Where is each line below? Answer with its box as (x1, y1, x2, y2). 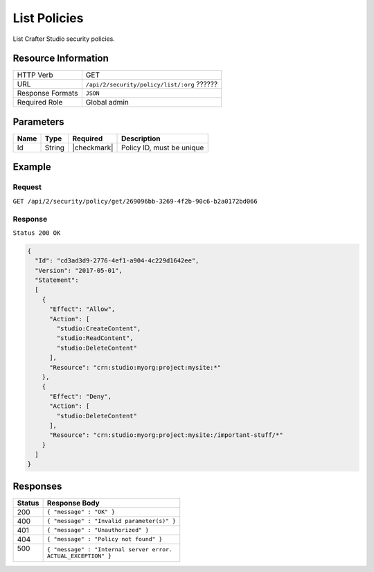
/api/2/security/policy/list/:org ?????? (85, 80, 218, 89)
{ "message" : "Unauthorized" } (46, 526, 149, 534)
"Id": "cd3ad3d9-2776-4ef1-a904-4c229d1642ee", (35, 257, 199, 265)
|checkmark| (72, 143, 114, 152)
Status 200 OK (12, 229, 61, 237)
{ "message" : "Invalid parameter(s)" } (46, 517, 177, 525)
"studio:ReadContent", (56, 334, 134, 342)
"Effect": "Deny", (49, 392, 112, 400)
